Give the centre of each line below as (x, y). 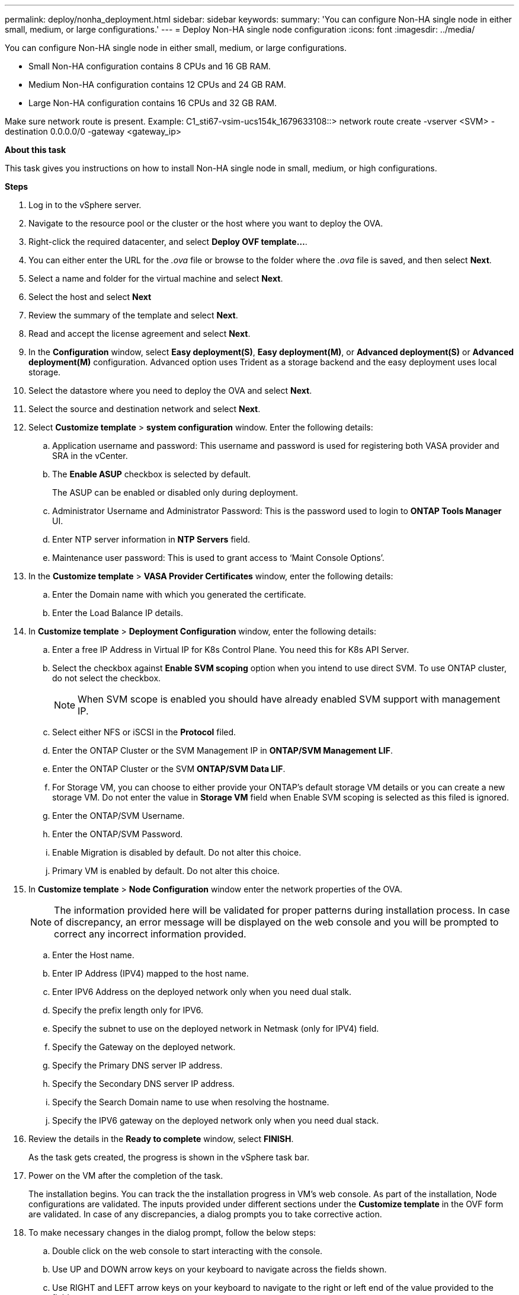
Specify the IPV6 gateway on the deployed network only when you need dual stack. (216, 1120)
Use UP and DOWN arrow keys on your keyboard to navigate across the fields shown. (220, 1269)
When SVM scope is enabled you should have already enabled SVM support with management (289, 699)
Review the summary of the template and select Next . (133, 315)
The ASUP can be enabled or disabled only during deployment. (175, 492)
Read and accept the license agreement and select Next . (140, 334)
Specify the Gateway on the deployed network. (144, 1047)
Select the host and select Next (90, 297)
